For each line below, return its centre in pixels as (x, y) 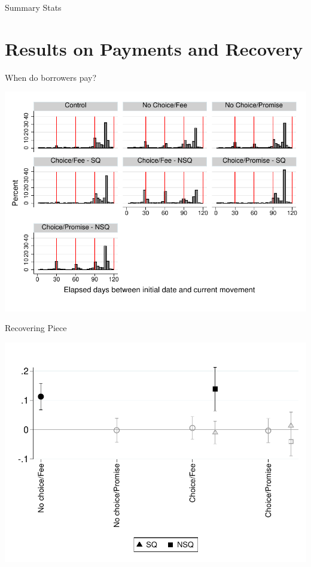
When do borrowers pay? (51, 77)
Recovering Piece (36, 328)
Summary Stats (33, 7)
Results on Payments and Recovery (154, 48)
